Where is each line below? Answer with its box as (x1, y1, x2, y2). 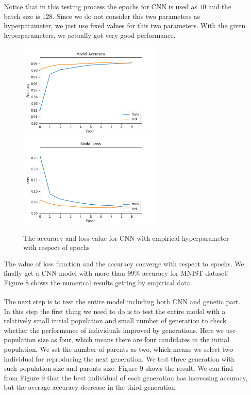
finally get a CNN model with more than (4, 268, 125, 278)
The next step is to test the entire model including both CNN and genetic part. (4, 296, 241, 307)
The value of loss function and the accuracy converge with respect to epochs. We (4, 258, 244, 268)
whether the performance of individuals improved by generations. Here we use (4, 325, 235, 335)
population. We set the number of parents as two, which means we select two (4, 344, 233, 354)
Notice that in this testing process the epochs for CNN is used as (4, 1, 198, 11)
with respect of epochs (23, 242, 90, 252)
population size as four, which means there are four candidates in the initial (4, 334, 230, 345)
